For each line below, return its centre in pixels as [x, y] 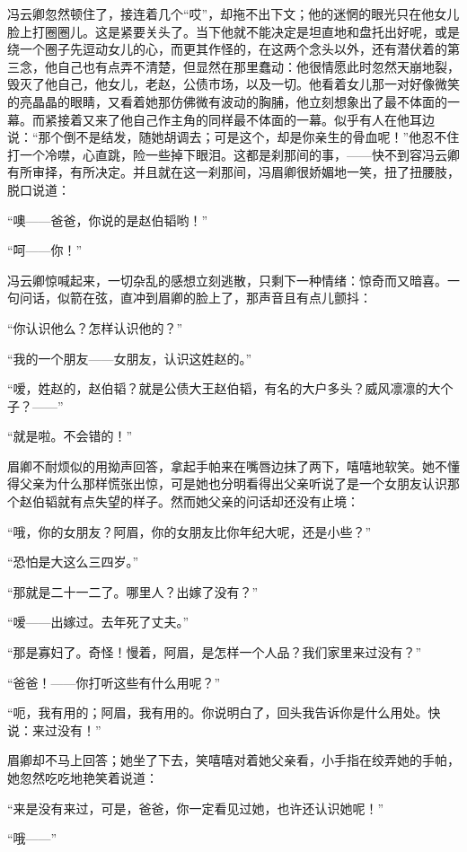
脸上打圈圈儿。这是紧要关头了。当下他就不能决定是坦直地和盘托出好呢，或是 [233, 31]
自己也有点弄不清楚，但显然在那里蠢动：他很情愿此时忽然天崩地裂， [258, 66]
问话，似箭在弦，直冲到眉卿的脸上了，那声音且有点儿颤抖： [195, 298]
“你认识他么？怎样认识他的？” [95, 327]
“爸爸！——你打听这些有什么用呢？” [114, 682]
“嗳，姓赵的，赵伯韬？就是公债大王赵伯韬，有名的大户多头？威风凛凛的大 [224, 388]
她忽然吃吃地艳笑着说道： [83, 777]
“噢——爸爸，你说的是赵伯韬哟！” [108, 220]
